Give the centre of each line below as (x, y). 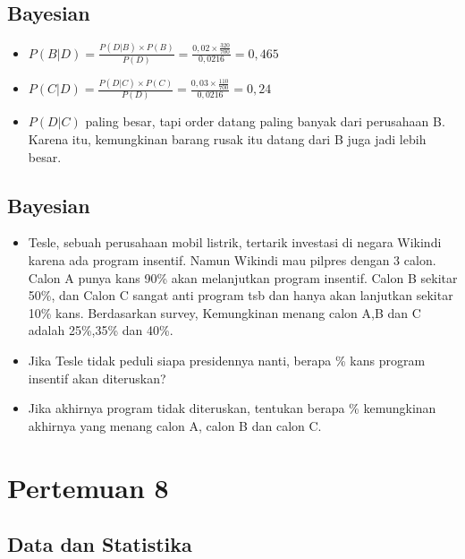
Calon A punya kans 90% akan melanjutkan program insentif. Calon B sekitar (243, 277)
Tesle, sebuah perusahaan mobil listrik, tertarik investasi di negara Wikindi (235, 242)
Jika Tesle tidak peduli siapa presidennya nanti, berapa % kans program (227, 360)
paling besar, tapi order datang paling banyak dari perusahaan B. (265, 121)
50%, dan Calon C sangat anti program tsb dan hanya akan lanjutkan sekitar (241, 295)
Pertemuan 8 (88, 487)
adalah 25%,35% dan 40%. (101, 330)
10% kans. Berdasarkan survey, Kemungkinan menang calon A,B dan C (224, 312)
